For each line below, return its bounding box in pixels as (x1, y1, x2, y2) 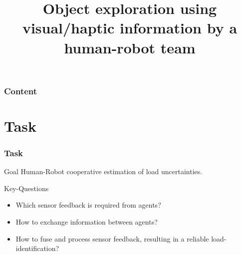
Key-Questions (4, 183, 49, 193)
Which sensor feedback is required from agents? (15, 200, 161, 210)
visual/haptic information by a (22, 17, 238, 38)
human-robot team (64, 37, 196, 57)
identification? (15, 243, 59, 254)
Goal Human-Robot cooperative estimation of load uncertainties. (4, 166, 203, 177)
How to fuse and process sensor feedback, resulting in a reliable (15, 233, 209, 244)
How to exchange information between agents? (15, 217, 158, 227)
